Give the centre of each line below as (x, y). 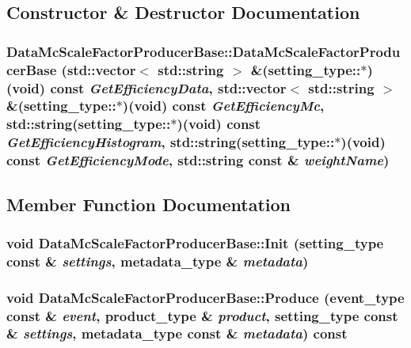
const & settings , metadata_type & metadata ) (158, 261)
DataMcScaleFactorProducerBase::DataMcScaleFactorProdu (204, 51)
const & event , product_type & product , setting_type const (202, 315)
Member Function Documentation (149, 204)
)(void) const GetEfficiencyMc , (223, 106)
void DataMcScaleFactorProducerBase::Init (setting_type (195, 242)
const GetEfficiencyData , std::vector (168, 87)
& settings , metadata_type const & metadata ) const (177, 333)
